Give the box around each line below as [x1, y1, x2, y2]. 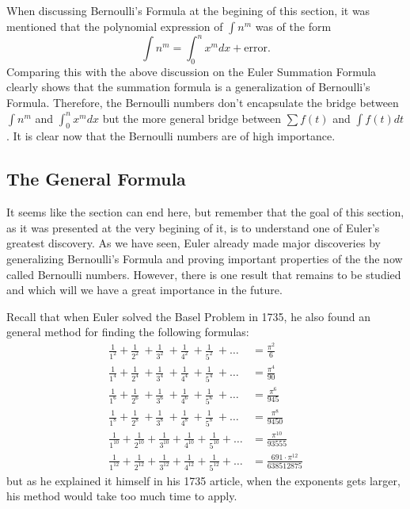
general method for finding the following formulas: [6, 323, 249, 340]
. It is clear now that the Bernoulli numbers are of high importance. [6, 128, 336, 144]
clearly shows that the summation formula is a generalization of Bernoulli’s [6, 78, 370, 95]
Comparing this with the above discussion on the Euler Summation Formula [6, 63, 377, 79]
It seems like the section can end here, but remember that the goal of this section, [6, 204, 404, 220]
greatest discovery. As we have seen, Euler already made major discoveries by [6, 235, 381, 251]
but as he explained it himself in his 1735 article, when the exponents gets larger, [6, 472, 401, 488]
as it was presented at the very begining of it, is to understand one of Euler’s [6, 219, 380, 235]
